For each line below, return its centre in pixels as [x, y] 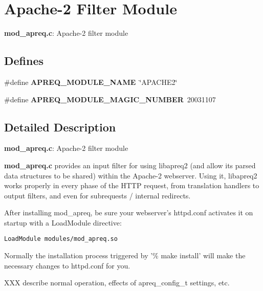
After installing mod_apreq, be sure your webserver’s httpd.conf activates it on [129, 212]
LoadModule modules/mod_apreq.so [61, 239]
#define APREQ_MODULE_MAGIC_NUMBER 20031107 [110, 99]
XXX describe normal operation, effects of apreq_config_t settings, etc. [117, 283]
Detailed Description [60, 127]
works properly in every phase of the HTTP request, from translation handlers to [132, 185]
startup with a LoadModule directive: [63, 222]
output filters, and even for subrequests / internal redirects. [97, 195]
